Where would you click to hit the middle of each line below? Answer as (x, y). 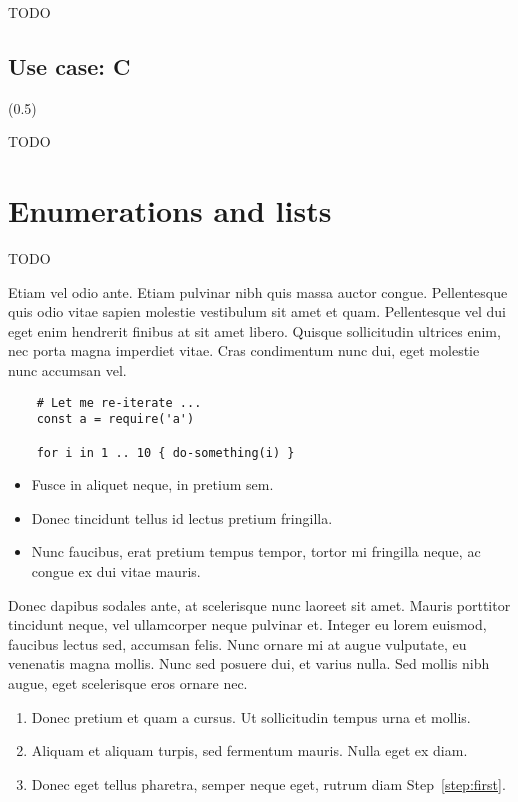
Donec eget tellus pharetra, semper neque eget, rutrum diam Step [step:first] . (268, 783)
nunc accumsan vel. (67, 370)
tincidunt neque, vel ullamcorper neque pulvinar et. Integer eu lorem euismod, (247, 624)
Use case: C (69, 65)
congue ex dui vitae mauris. (116, 571)
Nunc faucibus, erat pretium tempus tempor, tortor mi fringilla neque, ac (256, 551)
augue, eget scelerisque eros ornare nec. (128, 683)
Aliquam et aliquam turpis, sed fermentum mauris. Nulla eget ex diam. (249, 750)
